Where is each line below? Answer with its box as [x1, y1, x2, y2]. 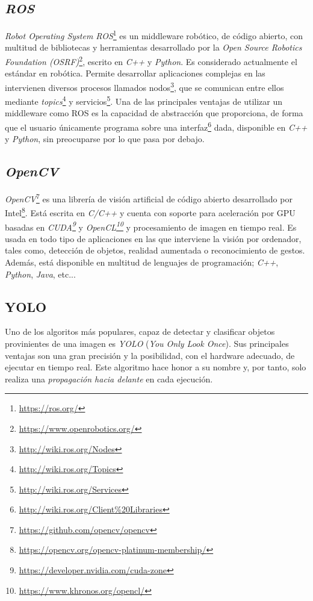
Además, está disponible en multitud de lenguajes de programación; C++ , [5, 255, 279, 268]
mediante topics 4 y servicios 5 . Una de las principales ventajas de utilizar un [5, 93, 283, 107]
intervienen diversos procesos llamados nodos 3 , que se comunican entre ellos [5, 79, 284, 93]
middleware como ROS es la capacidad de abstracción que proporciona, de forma [5, 107, 303, 119]
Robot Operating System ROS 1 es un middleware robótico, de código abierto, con [5, 28, 303, 42]
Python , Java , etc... [5, 267, 76, 280]
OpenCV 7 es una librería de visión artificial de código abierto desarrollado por [5, 191, 293, 205]
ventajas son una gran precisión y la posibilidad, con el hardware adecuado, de [5, 349, 295, 361]
